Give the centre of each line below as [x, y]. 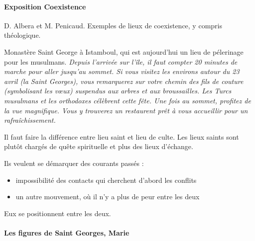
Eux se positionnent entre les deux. [58, 213]
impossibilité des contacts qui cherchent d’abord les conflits [106, 180]
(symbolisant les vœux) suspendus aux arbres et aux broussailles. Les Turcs [118, 91]
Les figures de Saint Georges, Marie [67, 232]
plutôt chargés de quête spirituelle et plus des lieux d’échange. [99, 146]
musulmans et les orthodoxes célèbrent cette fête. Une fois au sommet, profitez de [127, 100]
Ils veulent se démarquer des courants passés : [74, 163]
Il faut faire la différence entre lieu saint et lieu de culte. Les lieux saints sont [122, 136]
